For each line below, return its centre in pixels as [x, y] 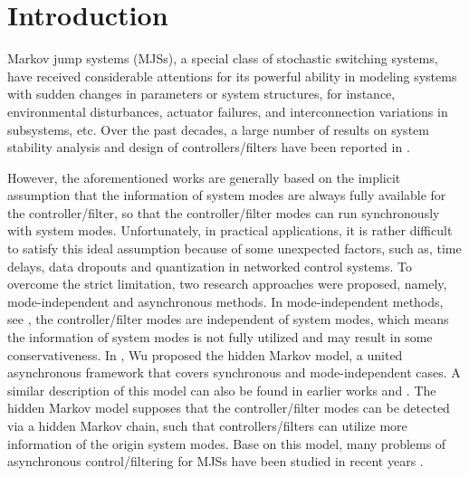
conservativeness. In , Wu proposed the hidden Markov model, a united [205, 354]
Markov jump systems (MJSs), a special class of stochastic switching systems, [223, 58]
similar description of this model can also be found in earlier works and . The [222, 390]
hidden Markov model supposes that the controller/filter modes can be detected [229, 408]
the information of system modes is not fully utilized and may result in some [220, 337]
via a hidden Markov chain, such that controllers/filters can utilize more [207, 425]
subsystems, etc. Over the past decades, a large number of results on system [218, 129]
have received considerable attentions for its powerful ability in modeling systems [232, 76]
